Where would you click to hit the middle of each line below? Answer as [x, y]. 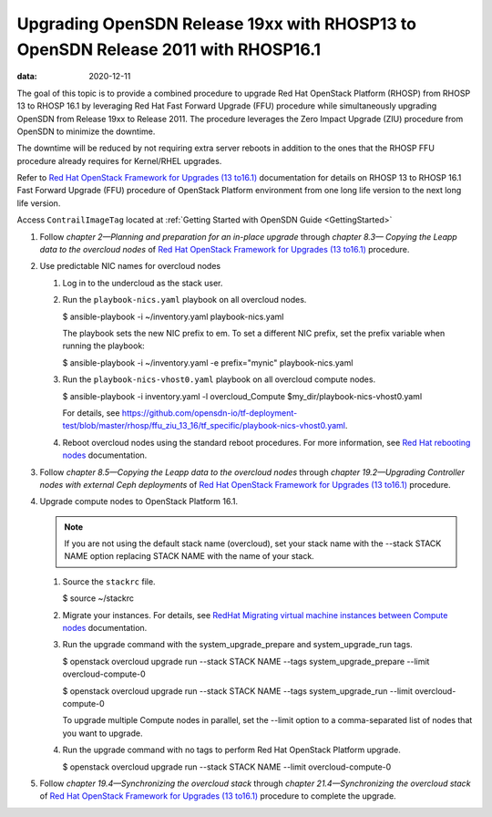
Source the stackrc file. [109, 581]
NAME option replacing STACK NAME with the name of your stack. [189, 556]
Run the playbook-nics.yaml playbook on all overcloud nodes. [184, 300]
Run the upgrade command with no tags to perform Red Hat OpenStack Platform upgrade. [231, 750]
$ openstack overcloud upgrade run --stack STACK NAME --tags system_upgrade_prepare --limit [246, 661]
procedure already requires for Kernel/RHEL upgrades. [119, 160]
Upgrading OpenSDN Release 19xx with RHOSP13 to [216, 24]
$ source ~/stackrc [98, 598]
